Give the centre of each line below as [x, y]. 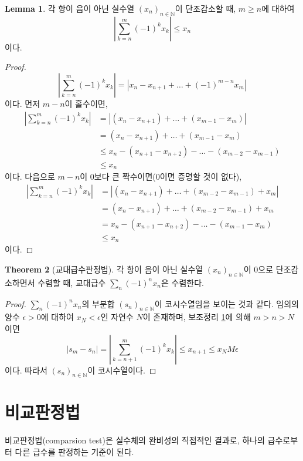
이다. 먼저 [23, 103]
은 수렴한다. [182, 282]
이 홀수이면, [86, 103]
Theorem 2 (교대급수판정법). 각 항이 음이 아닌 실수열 [104, 269]
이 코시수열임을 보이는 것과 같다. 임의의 [227, 303]
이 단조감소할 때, [205, 8]
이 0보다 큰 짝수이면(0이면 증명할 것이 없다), [161, 176]
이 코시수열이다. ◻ [122, 370]
